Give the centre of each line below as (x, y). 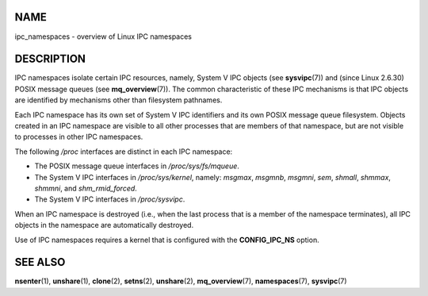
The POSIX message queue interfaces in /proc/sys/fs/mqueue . (137, 166)
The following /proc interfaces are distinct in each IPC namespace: (124, 152)
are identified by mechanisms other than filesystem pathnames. (118, 100)
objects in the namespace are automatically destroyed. (104, 225)
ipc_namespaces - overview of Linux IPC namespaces (103, 37)
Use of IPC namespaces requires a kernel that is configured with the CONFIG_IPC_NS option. (167, 240)
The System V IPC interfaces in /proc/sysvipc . (110, 199)
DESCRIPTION (50, 59)
